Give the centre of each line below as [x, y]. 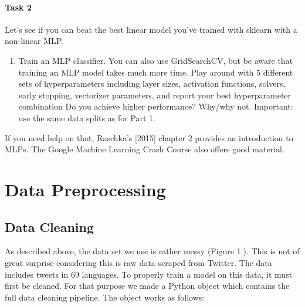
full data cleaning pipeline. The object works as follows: [105, 297]
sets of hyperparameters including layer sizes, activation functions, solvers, [152, 83]
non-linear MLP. [34, 41]
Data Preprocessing [85, 189]
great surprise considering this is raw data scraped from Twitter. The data [138, 262]
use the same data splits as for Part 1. [87, 117]
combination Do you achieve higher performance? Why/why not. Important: [156, 106]
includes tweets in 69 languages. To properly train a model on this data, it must [149, 274]
